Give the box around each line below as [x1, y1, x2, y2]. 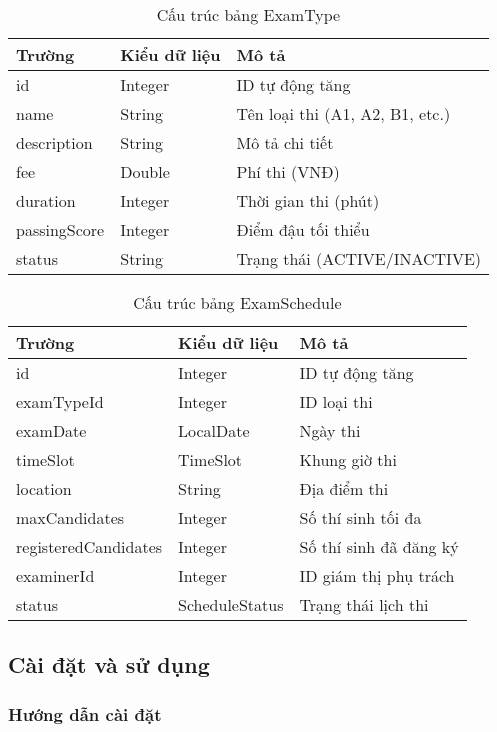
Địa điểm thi [299, 477, 389, 500]
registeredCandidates [16, 535, 163, 558]
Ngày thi [299, 419, 361, 442]
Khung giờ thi [299, 448, 397, 471]
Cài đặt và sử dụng [8, 649, 210, 680]
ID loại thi [299, 390, 373, 413]
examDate [16, 419, 87, 442]
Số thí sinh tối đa [299, 506, 422, 529]
